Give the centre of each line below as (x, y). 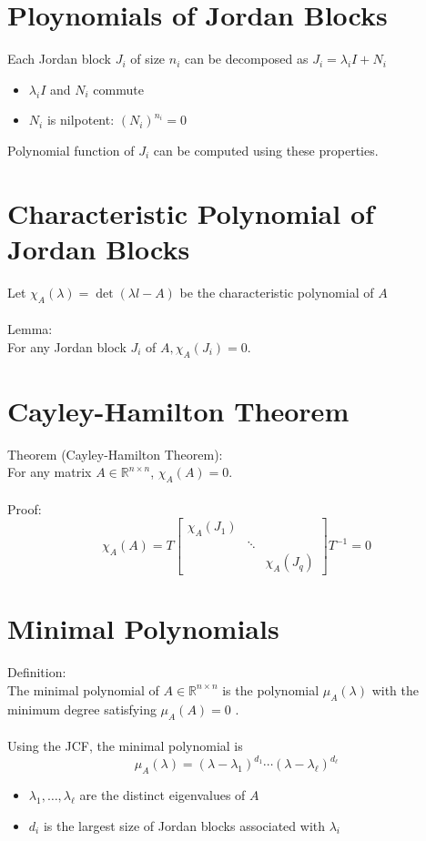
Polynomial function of (71, 150)
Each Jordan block (60, 59)
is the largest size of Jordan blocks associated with (184, 825)
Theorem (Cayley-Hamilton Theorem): (115, 454)
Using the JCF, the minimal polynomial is (125, 746)
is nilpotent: (81, 120)
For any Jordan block (67, 346)
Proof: (25, 508)
